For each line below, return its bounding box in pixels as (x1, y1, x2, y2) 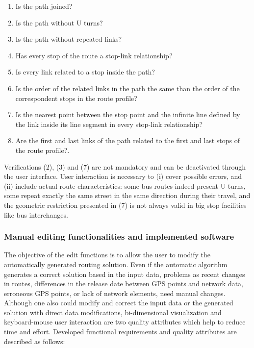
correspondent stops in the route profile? (15, 93, 137, 103)
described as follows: (4, 336, 65, 346)
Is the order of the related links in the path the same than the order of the (15, 83, 240, 93)
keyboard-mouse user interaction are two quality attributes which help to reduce (4, 317, 246, 327)
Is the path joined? (15, 1, 73, 11)
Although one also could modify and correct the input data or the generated (4, 298, 233, 308)
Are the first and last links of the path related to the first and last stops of (15, 135, 240, 146)
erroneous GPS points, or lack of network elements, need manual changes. (4, 288, 226, 298)
